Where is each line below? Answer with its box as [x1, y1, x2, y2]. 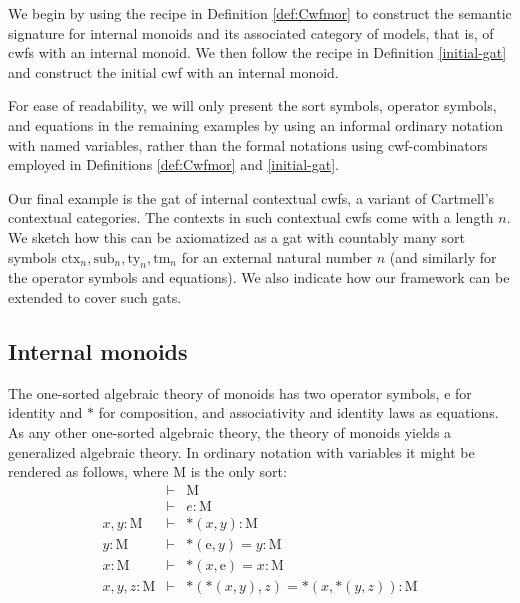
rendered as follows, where [8, 461, 169, 482]
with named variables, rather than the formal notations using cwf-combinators [8, 134, 488, 155]
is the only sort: [190, 461, 287, 482]
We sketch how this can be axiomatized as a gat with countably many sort [8, 226, 465, 247]
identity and [8, 402, 83, 423]
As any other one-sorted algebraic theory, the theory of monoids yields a [8, 421, 452, 442]
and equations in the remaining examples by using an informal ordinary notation [8, 114, 504, 135]
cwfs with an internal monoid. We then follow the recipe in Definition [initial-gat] [8, 42, 507, 63]
